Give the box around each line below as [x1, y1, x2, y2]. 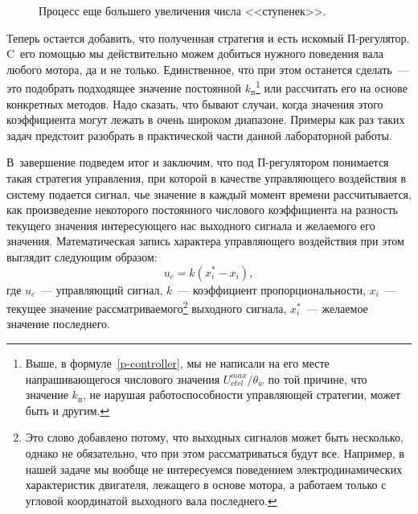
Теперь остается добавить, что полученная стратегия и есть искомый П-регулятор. [6, 29, 410, 46]
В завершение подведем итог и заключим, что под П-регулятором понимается [6, 154, 389, 171]
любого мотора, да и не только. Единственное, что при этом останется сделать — [6, 60, 409, 77]
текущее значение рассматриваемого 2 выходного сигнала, [6, 298, 287, 316]
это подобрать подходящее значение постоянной [6, 80, 242, 97]
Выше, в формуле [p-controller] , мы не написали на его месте [25, 355, 330, 371]
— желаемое [306, 299, 368, 316]
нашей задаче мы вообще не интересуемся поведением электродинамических [25, 460, 403, 477]
